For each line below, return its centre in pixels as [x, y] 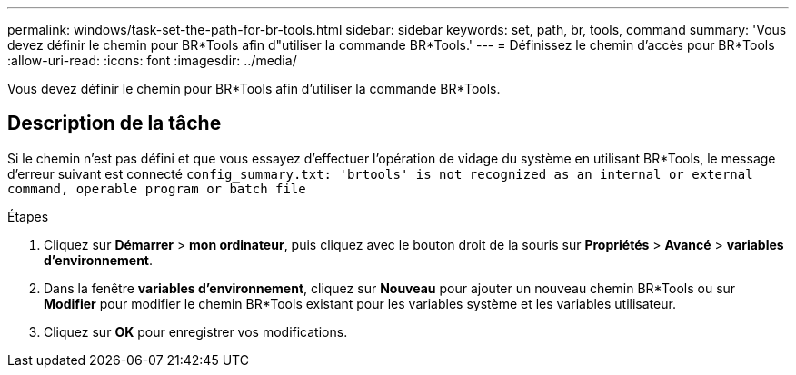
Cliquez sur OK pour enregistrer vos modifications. [196, 331]
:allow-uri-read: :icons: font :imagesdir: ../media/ [152, 60]
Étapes [28, 216]
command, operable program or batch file [157, 188]
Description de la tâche [114, 123]
